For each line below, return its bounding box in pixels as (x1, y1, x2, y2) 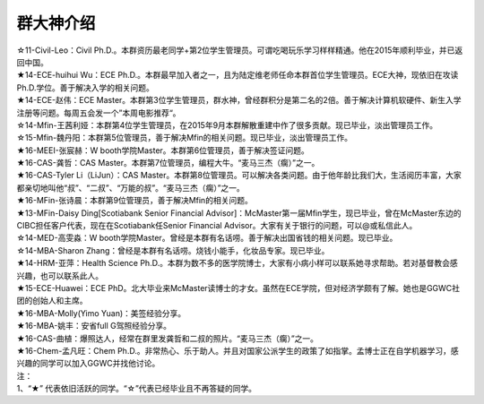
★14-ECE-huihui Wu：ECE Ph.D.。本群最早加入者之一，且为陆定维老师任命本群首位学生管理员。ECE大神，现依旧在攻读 (16, 70, 459, 81)
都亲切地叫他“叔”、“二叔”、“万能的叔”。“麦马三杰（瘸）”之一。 (16, 182, 246, 193)
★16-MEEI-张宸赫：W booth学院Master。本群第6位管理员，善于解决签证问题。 (16, 144, 309, 156)
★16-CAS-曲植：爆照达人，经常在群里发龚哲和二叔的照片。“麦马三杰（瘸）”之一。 (16, 332, 318, 344)
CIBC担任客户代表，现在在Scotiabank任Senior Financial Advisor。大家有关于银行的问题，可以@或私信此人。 (16, 220, 418, 231)
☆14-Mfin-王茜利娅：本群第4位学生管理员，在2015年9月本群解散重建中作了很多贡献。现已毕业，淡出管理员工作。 (16, 119, 438, 130)
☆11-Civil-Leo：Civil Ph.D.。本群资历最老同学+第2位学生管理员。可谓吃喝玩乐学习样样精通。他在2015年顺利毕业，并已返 (16, 45, 463, 56)
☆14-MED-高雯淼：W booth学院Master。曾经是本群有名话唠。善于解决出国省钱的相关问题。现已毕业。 (16, 233, 398, 244)
